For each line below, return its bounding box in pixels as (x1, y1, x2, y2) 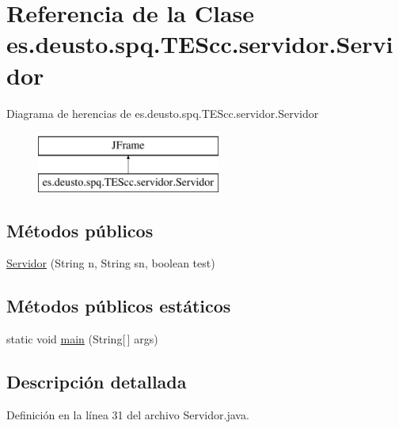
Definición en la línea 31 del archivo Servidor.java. (6, 407, 249, 423)
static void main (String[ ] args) (6, 331, 158, 347)
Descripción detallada (6, 369, 187, 394)
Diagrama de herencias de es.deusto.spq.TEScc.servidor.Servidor (6, 104, 319, 121)
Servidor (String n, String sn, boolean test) (6, 255, 215, 271)
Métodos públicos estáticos (6, 294, 231, 318)
